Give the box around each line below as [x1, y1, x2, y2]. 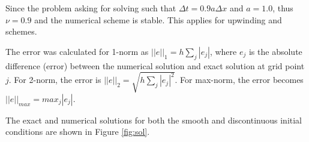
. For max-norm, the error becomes [175, 73, 304, 86]
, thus [272, 2, 293, 14]
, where [209, 45, 237, 57]
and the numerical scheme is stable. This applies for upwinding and [34, 13, 282, 26]
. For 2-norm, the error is [8, 73, 101, 86]
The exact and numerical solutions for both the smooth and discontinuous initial [5, 113, 302, 126]
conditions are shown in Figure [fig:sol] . [5, 125, 150, 138]
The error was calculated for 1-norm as [5, 45, 149, 57]
